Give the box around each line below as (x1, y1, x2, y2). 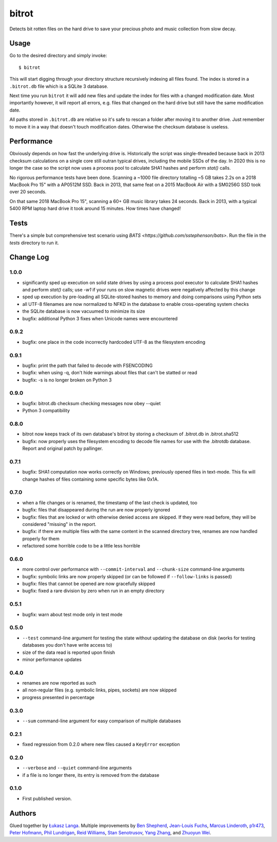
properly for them (22, 535, 60, 542)
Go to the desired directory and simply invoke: (9, 52, 107, 59)
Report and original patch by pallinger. (22, 445, 103, 452)
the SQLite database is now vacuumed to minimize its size (22, 308, 146, 315)
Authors (9, 809, 36, 817)
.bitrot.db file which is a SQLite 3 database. (9, 83, 109, 89)
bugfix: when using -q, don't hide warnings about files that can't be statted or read (22, 370, 197, 376)
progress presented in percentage (22, 694, 95, 700)
